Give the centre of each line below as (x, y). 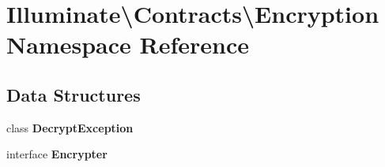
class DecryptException (70, 127)
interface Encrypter (57, 154)
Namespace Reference (128, 45)
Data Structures (74, 94)
